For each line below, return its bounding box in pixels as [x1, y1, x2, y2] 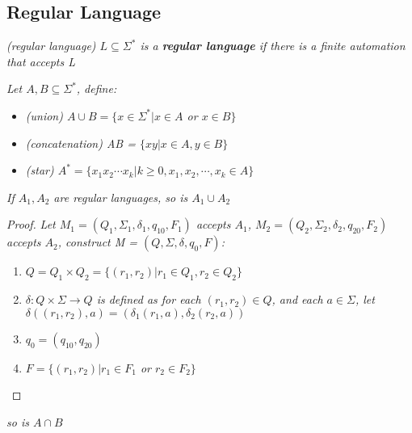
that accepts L [6, 53, 75, 69]
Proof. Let [6, 216, 56, 233]
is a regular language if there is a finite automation [140, 37, 406, 54]
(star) [25, 162, 54, 179]
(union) [25, 107, 63, 124]
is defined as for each [96, 291, 201, 308]
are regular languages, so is [53, 188, 188, 205]
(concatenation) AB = [25, 134, 136, 151]
